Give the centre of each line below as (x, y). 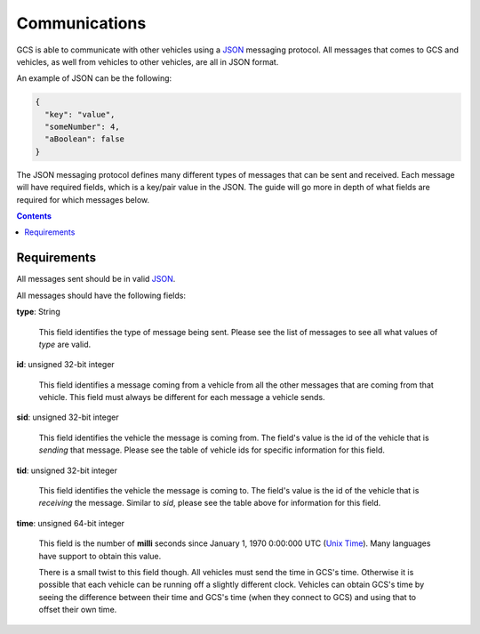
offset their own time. (78, 610)
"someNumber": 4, (82, 127)
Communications (81, 23)
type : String (39, 312)
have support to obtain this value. (100, 556)
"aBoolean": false (84, 139)
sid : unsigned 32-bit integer (68, 417)
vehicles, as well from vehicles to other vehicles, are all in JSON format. (148, 61)
